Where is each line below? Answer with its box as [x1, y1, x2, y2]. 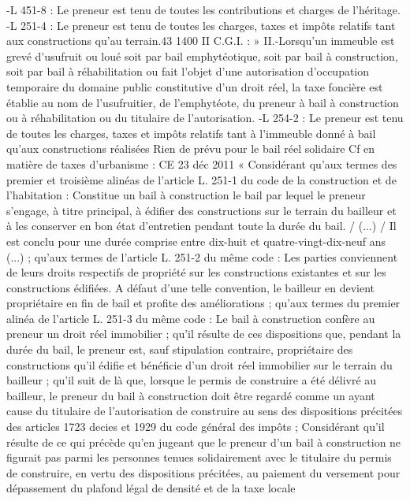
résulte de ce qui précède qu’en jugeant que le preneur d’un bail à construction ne [6, 433, 401, 450]
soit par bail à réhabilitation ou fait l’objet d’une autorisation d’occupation [6, 63, 370, 80]
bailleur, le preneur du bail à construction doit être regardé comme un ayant [6, 387, 375, 403]
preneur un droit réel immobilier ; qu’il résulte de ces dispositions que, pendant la [6, 325, 401, 342]
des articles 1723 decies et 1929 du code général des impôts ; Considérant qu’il [6, 418, 385, 435]
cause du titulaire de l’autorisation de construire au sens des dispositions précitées [6, 403, 403, 419]
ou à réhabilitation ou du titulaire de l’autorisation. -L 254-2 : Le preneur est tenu [6, 109, 404, 126]
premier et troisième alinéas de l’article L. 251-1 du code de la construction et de [6, 171, 397, 187]
